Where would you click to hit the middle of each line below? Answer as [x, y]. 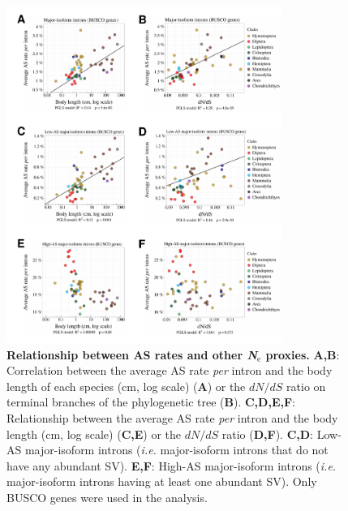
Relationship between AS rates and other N [132, 354]
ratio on [306, 386]
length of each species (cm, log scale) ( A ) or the [126, 386]
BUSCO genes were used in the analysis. [107, 497]
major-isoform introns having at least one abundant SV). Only [162, 481]
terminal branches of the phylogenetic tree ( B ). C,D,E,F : [151, 402]
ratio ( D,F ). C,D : [268, 434]
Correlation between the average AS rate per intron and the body [170, 370]
